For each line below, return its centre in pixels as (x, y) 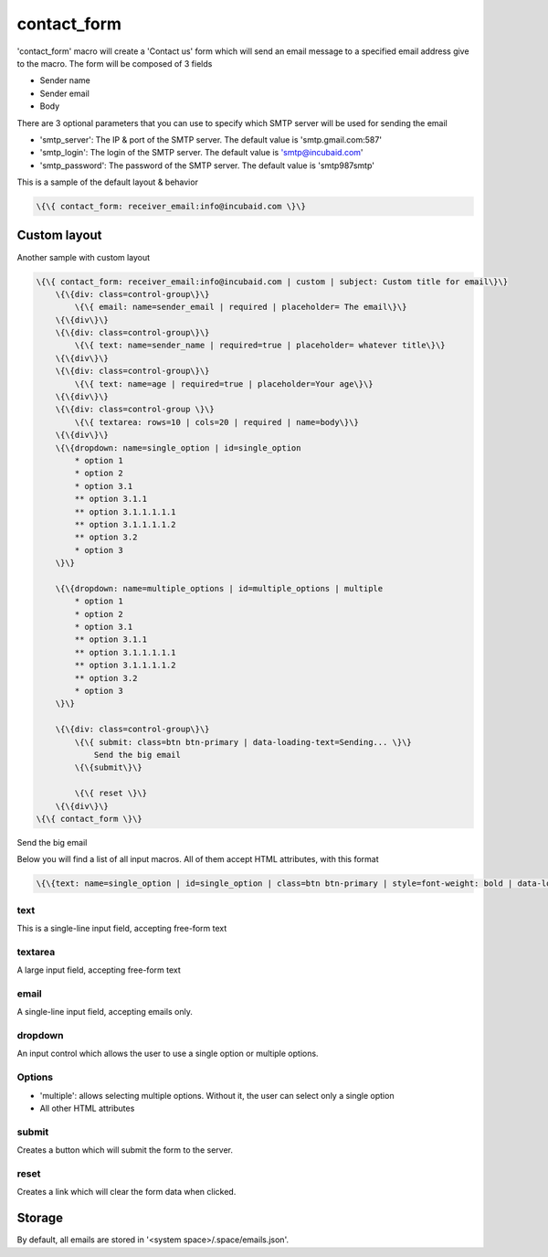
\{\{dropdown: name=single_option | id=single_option (178, 447)
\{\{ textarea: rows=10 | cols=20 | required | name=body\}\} (217, 422)
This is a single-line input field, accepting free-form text (122, 929)
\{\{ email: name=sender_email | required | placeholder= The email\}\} (241, 307)
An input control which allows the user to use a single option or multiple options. (168, 1054)
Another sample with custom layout (84, 257)
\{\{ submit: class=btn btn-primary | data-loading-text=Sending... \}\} (243, 742)
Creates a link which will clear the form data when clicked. (126, 1192)
